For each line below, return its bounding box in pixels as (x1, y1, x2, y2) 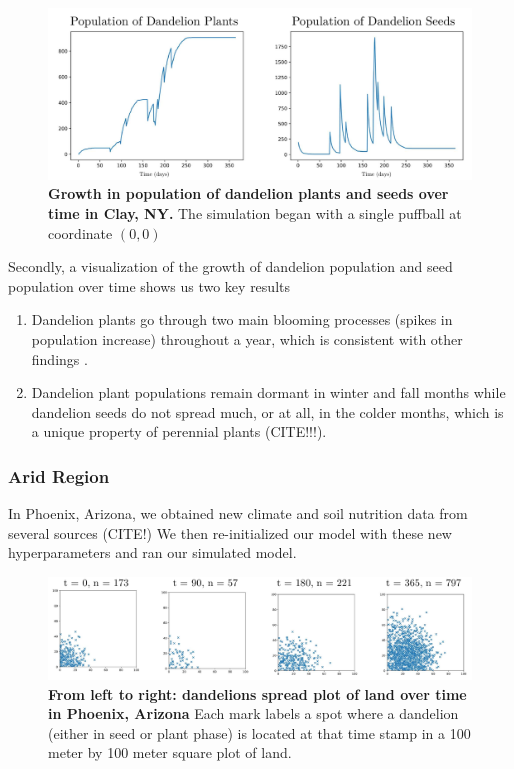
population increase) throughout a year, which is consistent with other (31, 328, 463, 349)
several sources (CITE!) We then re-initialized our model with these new (8, 522, 452, 543)
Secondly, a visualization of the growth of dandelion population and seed (8, 256, 453, 277)
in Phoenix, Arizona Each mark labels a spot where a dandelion (48, 703, 459, 724)
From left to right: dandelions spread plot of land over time (48, 683, 467, 704)
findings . (31, 348, 88, 369)
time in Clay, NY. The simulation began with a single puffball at (48, 203, 462, 224)
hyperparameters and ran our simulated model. (8, 542, 297, 563)
